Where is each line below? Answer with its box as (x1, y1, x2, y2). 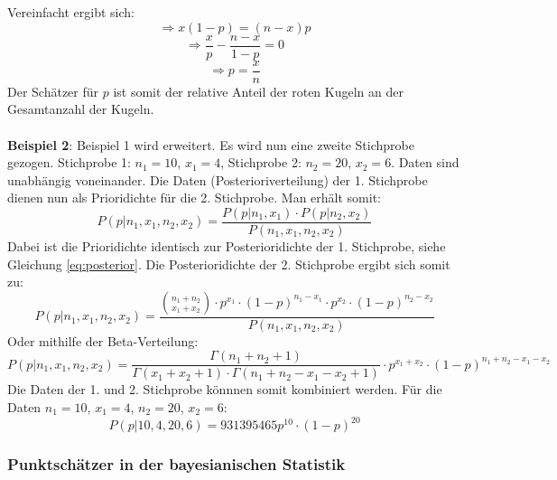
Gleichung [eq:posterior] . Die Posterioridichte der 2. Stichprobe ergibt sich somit (7, 254, 450, 273)
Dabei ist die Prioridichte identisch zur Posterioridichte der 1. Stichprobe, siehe (7, 236, 446, 255)
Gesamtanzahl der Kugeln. (7, 99, 154, 118)
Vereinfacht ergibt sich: (7, 3, 135, 21)
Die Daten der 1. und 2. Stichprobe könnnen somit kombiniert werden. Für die (7, 380, 442, 399)
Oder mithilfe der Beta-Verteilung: (7, 331, 199, 350)
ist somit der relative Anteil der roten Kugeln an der (113, 81, 404, 100)
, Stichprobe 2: (220, 153, 302, 172)
